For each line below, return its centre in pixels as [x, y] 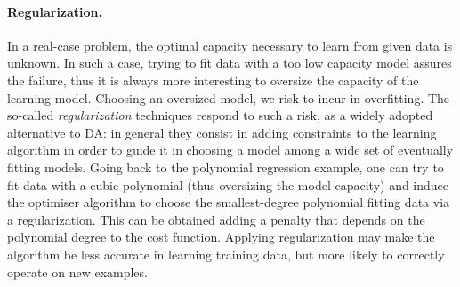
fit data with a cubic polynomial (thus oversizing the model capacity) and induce [228, 184]
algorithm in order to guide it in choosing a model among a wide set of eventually [230, 150]
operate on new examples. [77, 271]
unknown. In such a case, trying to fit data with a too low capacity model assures [230, 63]
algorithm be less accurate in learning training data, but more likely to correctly [226, 254]
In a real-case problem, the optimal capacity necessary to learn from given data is [230, 45]
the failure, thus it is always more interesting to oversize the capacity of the [213, 80]
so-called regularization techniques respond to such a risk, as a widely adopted [220, 115]
